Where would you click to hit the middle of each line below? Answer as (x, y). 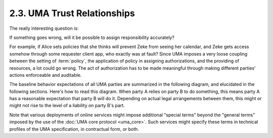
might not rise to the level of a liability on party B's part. (67, 106)
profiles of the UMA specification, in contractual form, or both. (74, 129)
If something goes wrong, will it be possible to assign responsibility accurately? (92, 37)
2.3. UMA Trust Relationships (72, 13)
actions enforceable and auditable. (45, 75)
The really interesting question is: (44, 28)
